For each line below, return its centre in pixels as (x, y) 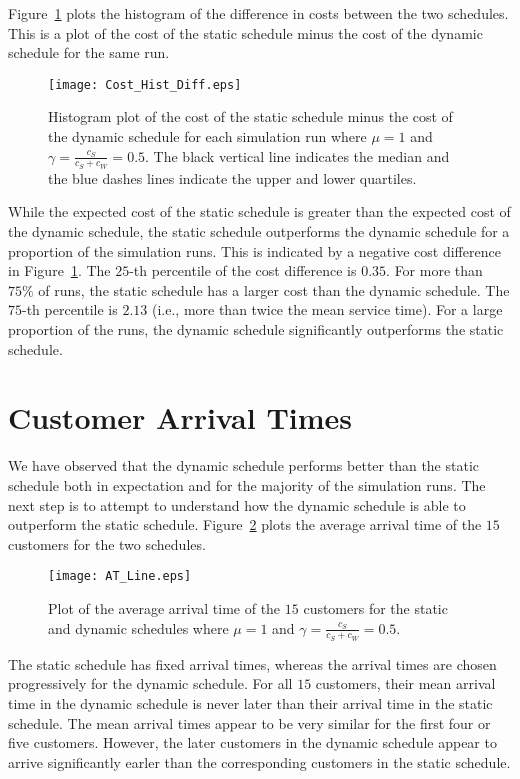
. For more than (434, 270)
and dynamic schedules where (138, 627)
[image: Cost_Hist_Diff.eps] (145, 84)
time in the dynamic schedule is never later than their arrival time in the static (250, 702)
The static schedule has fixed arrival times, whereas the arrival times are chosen (252, 663)
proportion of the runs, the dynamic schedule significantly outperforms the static (256, 329)
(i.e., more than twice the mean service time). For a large (327, 309)
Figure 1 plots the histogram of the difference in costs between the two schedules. (258, 13)
